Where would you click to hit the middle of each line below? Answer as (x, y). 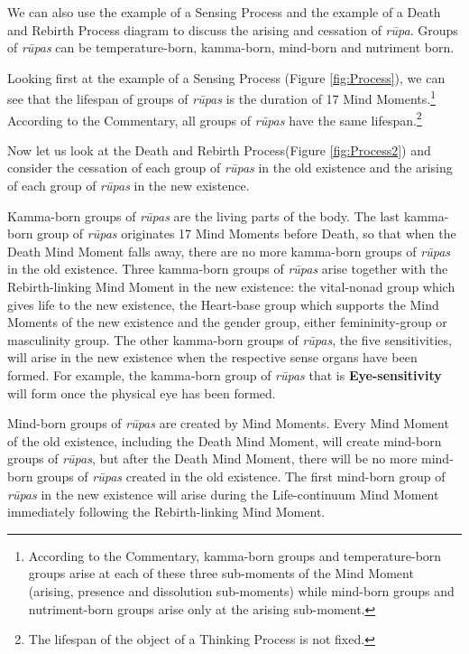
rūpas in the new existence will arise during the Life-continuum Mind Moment (223, 494)
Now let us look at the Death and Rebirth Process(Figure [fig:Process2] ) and (219, 149)
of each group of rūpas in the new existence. (129, 186)
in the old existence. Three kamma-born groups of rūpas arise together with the (228, 269)
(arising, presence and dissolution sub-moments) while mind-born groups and (241, 590)
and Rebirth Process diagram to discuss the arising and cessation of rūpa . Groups (233, 29)
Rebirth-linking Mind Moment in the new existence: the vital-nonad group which (231, 287)
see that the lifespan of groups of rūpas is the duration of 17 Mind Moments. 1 (222, 98)
